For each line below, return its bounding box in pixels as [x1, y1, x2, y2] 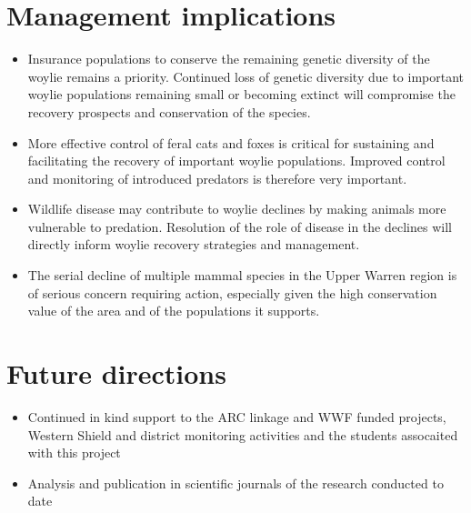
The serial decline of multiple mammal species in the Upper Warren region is [27, 266, 457, 285]
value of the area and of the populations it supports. [27, 301, 320, 320]
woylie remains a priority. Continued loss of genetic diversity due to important [27, 66, 465, 85]
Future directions [6, 355, 226, 392]
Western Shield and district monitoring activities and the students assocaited [27, 425, 458, 444]
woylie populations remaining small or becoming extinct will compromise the [27, 85, 456, 104]
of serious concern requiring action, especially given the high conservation [27, 283, 437, 302]
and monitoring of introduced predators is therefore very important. [27, 168, 407, 187]
